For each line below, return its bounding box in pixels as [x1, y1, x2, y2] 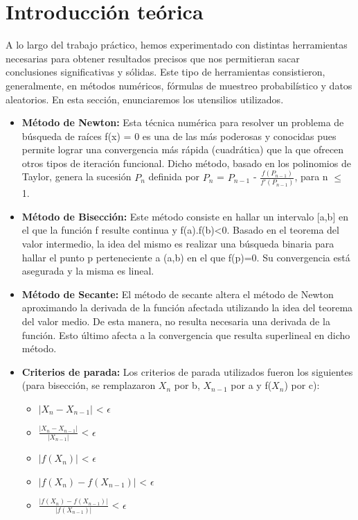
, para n [294, 169, 328, 184]
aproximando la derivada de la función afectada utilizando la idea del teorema [21, 300, 353, 315]
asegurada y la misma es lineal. [21, 263, 154, 278]
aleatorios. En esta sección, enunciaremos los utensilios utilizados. [6, 92, 284, 106]
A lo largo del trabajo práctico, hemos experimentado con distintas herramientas [6, 37, 348, 52]
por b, [174, 378, 200, 392]
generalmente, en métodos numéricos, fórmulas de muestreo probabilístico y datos [6, 78, 352, 92]
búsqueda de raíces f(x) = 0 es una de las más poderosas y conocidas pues [21, 128, 337, 143]
